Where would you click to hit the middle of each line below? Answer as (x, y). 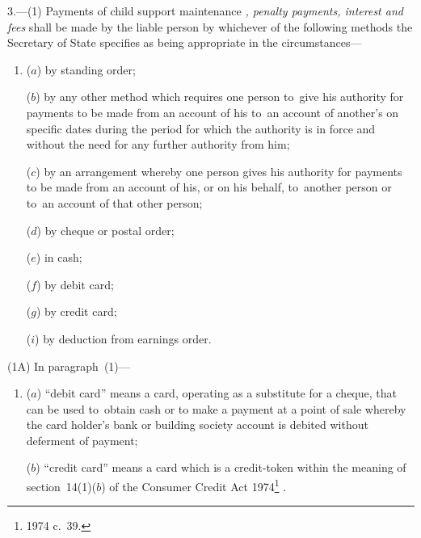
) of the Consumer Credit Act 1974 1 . (194, 485)
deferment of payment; (82, 440)
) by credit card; (76, 311)
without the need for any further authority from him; (158, 144)
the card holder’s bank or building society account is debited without (197, 425)
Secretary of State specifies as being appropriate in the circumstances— (185, 42)
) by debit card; (75, 284)
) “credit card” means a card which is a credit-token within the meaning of (221, 467)
